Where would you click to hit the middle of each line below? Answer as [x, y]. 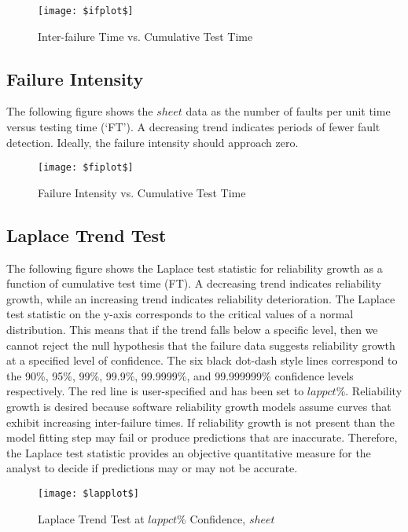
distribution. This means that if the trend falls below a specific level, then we [192, 330]
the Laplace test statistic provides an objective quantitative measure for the [189, 452]
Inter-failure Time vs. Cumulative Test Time [145, 36]
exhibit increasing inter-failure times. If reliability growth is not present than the [201, 422]
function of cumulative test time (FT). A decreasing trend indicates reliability [194, 283]
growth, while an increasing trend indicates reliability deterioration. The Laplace [201, 298]
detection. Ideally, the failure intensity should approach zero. [153, 142]
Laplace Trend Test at [91, 518]
